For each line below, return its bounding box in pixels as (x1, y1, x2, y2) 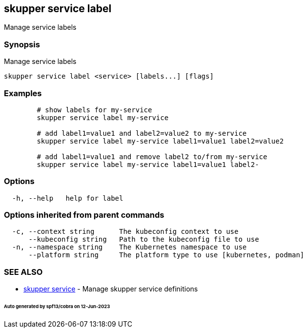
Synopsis (4, 39, 40, 49)
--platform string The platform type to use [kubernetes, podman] (28, 251, 305, 259)
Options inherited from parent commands (4, 210, 164, 220)
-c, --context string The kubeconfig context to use (12, 228, 239, 236)
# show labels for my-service (37, 105, 152, 114)
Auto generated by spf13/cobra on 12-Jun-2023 (4, 304, 110, 310)
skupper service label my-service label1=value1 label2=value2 (37, 137, 284, 145)
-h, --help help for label (12, 194, 123, 202)
